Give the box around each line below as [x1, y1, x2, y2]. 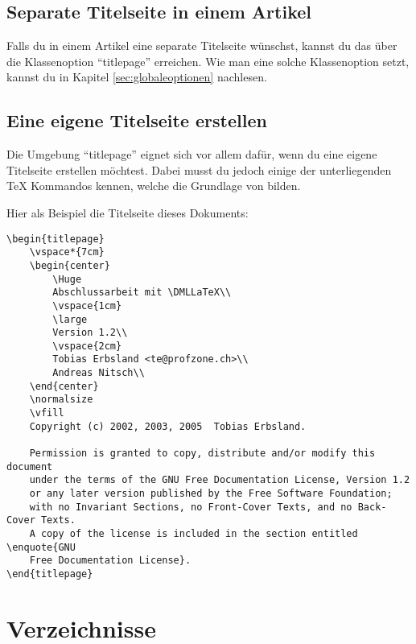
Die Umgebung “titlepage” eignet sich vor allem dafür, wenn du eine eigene [6, 146, 377, 163]
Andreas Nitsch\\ [52, 367, 145, 379]
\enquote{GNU [6, 541, 76, 553]
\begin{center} [29, 259, 110, 271]
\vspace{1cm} [52, 299, 122, 312]
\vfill [29, 407, 64, 419]
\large [52, 313, 88, 325]
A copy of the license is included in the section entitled [29, 528, 358, 539]
